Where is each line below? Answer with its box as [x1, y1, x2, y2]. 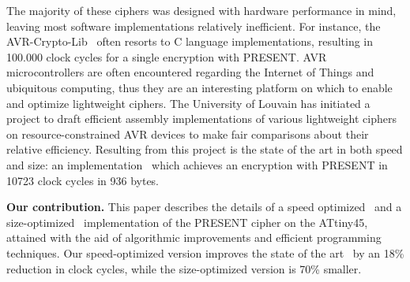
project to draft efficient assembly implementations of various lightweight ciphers [6, 110, 397, 127]
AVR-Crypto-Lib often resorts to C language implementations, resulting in [6, 33, 374, 50]
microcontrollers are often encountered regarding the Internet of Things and [6, 64, 374, 80]
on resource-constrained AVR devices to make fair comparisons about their [6, 125, 369, 142]
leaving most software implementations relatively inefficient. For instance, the [6, 17, 381, 34]
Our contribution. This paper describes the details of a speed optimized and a [6, 199, 402, 215]
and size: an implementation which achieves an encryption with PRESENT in [6, 156, 388, 173]
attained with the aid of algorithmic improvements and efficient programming [6, 229, 382, 246]
